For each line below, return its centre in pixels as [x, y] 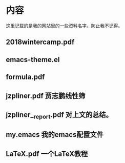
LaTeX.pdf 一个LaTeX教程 [47, 154]
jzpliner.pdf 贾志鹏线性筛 [46, 96]
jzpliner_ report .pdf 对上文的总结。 [59, 115]
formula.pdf [25, 77]
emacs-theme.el [33, 59]
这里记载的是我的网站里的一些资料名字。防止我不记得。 [64, 26]
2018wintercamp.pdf [40, 42]
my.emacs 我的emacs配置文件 [55, 135]
